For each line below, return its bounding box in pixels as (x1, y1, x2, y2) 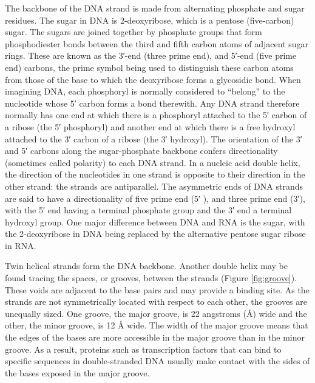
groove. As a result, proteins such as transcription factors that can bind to (5, 342, 282, 355)
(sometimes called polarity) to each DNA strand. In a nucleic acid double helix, (5, 156, 300, 168)
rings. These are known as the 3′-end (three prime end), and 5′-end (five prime (5, 49, 297, 62)
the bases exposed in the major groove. (5, 366, 150, 379)
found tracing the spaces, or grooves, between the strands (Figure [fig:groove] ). (5, 271, 297, 284)
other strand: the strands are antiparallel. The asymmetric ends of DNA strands (5, 179, 303, 192)
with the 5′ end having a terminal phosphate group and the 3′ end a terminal (5, 204, 292, 216)
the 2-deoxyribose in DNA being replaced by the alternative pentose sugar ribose (5, 227, 306, 240)
